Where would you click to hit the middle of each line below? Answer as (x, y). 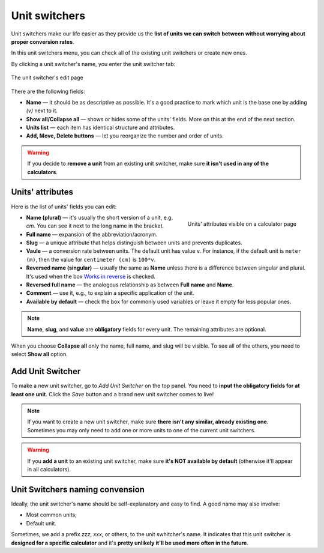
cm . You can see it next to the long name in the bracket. (95, 226)
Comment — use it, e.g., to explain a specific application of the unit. (110, 293)
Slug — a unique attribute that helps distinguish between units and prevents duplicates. (134, 243)
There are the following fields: (48, 91)
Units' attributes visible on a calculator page (242, 224)
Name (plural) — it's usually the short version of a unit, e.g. (100, 217)
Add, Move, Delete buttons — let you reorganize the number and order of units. (125, 136)
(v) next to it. (42, 110)
